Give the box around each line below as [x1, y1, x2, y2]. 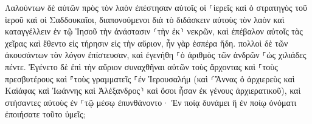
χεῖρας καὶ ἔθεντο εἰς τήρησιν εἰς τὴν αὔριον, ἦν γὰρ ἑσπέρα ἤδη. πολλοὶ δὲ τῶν [5, 36, 288, 49]
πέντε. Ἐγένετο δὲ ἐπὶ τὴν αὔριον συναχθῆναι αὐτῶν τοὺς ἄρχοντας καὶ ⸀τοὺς [5, 60, 278, 73]
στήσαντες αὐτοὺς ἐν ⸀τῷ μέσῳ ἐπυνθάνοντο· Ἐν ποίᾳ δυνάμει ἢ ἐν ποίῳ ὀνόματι [5, 96, 297, 108]
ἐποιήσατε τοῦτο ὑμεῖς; [5, 108, 86, 120]
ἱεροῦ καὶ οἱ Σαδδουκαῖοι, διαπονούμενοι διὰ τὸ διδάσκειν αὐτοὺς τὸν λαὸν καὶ [5, 13, 285, 25]
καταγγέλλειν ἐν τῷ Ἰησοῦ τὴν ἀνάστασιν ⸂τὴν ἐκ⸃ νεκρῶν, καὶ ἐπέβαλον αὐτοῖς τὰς [5, 25, 303, 38]
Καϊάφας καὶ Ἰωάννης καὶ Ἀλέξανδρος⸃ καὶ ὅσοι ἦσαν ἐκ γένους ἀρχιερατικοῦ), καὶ [5, 84, 301, 97]
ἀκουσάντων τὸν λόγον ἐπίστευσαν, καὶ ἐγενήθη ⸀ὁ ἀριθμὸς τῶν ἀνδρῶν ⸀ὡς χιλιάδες [5, 48, 307, 61]
